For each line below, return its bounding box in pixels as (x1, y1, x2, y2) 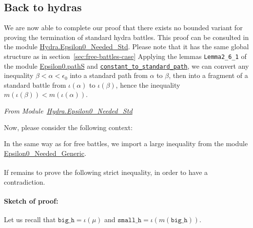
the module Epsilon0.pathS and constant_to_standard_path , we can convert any (4, 60, 249, 71)
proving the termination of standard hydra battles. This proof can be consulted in (4, 32, 249, 42)
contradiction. (4, 176, 45, 187)
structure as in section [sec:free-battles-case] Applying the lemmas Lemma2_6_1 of (4, 51, 247, 61)
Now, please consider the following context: (4, 122, 133, 132)
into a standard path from (70, 70, 148, 80)
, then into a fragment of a (169, 70, 248, 80)
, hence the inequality (116, 79, 180, 90)
